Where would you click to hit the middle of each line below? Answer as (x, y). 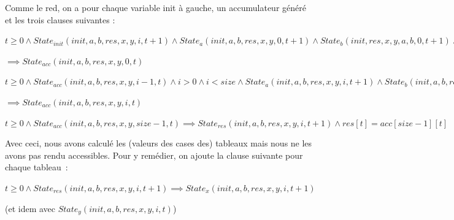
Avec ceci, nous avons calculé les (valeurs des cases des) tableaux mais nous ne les (159, 143)
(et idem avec (30, 208)
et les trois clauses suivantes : (60, 19)
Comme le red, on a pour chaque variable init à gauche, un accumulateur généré (156, 7)
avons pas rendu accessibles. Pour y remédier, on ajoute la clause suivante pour (154, 155)
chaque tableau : (37, 167)
